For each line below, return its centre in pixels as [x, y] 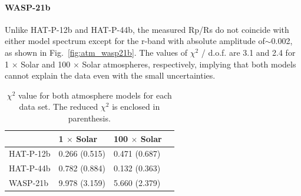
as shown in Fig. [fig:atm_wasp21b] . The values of [96, 52]
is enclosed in [136, 107]
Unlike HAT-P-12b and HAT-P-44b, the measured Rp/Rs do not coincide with [147, 29]
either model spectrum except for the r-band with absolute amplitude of [135, 41]
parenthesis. [89, 118]
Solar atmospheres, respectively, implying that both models [189, 64]
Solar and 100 [46, 64]
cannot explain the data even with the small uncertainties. [110, 75]
